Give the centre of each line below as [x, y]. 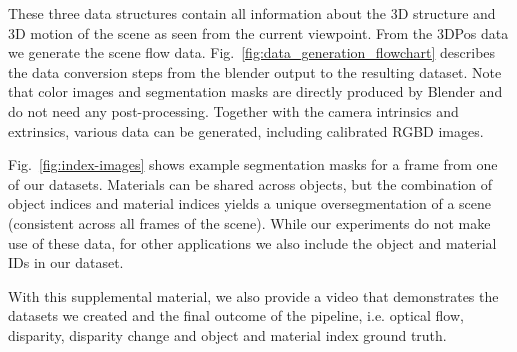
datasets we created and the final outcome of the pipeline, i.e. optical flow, [236, 315]
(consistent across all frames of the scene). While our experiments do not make [249, 222]
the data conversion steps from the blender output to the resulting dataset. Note [255, 71]
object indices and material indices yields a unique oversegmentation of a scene [250, 203]
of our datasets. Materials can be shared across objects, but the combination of [250, 183]
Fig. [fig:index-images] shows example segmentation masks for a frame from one [253, 164]
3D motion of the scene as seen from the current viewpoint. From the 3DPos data [258, 32]
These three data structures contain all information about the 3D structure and [252, 13]
